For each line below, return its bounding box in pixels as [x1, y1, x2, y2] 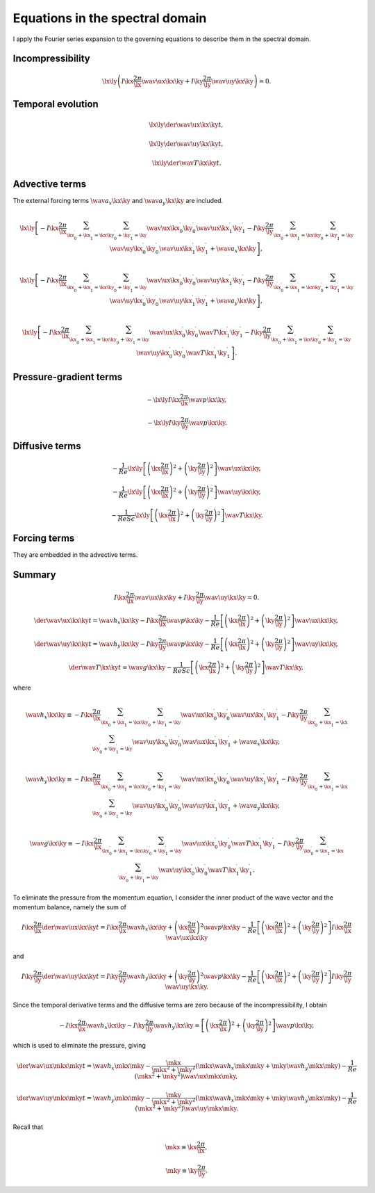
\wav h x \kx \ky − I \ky [85, 1021, 146, 1030]
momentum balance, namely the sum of [12, 903, 126, 911]
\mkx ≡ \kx [165, 1143, 197, 1151]
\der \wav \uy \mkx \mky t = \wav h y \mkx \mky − [16, 1094, 151, 1103]
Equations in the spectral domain [12, 10, 207, 26]
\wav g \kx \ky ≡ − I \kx [29, 839, 94, 847]
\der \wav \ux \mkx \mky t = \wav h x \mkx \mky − [16, 1062, 151, 1071]
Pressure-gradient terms [12, 371, 123, 383]
